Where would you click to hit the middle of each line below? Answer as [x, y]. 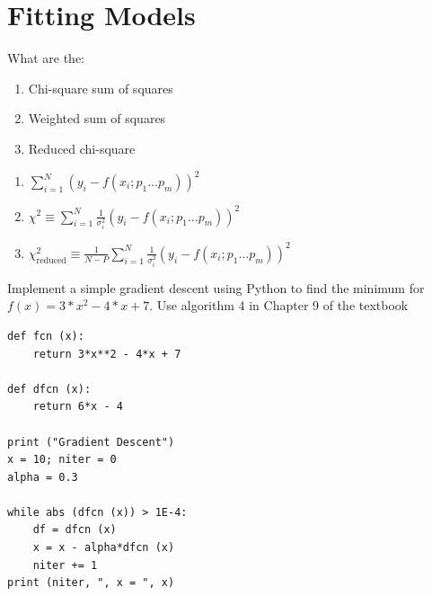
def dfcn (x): [49, 389]
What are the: [46, 58]
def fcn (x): [46, 336]
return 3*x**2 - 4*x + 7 [107, 354]
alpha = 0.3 [43, 477]
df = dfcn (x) [75, 530]
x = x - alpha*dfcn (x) [104, 548]
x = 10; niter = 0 [62, 460]
